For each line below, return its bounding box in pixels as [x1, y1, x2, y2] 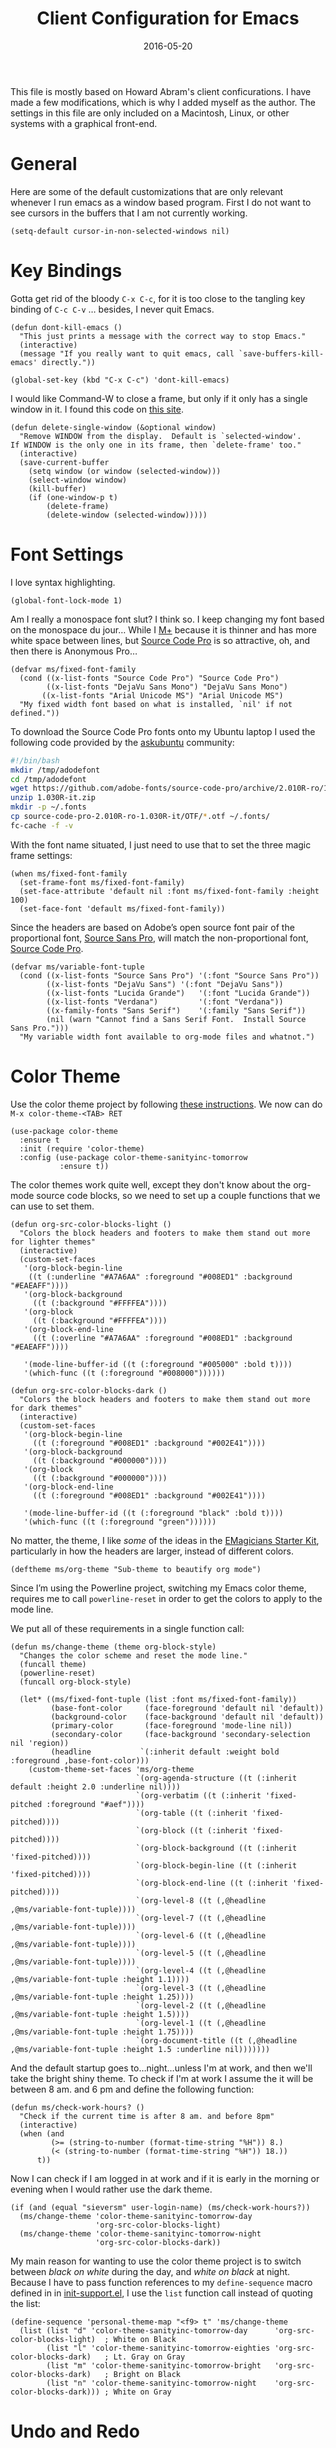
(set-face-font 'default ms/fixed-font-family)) [19, 903, 226, 914]
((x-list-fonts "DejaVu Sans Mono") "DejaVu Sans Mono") [46, 682, 288, 692]
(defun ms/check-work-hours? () [10, 2102, 145, 2112]
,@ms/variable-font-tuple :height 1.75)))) [10, 2027, 195, 2037]
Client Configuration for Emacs [36, 7, 300, 30]
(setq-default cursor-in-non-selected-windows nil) [10, 226, 230, 236]
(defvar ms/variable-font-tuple [10, 962, 145, 972]
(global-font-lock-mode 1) [10, 595, 123, 606]
